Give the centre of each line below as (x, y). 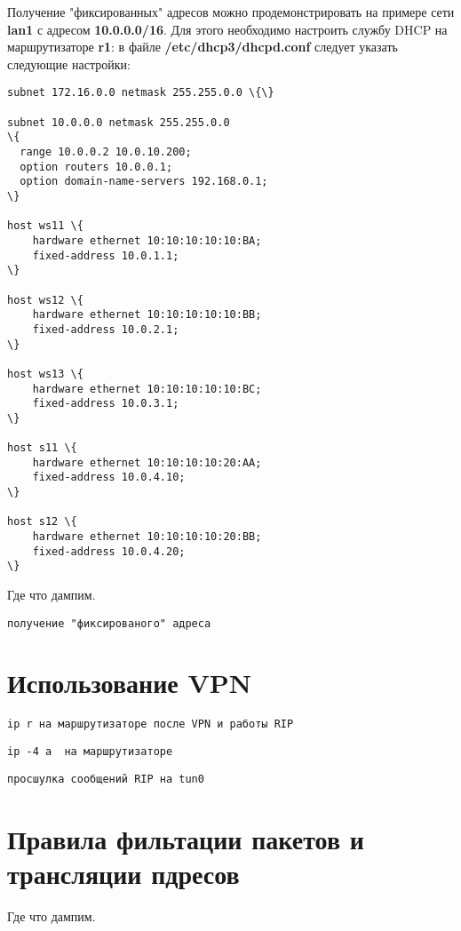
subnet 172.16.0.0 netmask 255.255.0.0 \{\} (141, 93)
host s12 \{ (42, 522)
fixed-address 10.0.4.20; (109, 551)
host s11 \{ (42, 448)
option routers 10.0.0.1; (96, 167)
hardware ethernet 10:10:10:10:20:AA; (147, 462)
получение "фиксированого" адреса (109, 623)
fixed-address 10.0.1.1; (106, 255)
